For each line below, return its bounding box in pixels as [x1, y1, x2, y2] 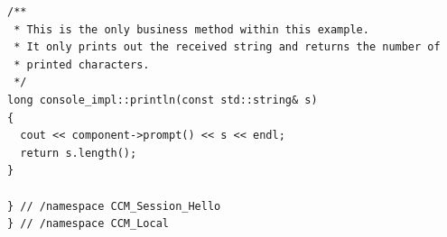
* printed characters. [14, 58, 150, 71]
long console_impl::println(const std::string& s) [7, 93, 318, 106]
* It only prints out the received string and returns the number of [14, 41, 441, 54]
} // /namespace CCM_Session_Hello [7, 199, 221, 213]
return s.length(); [20, 146, 137, 160]
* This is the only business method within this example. [14, 23, 369, 36]
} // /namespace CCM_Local [7, 217, 169, 231]
